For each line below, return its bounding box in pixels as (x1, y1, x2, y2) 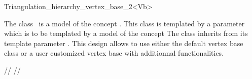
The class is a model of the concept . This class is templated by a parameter (4, 18, 245, 28)
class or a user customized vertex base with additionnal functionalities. (4, 48, 224, 58)
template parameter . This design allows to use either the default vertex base (4, 37, 243, 48)
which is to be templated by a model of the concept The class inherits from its (4, 28, 248, 38)
